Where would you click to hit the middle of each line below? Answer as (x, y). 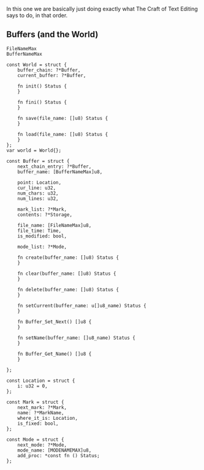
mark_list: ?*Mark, (42, 209)
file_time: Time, (40, 231)
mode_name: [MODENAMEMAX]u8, (55, 450)
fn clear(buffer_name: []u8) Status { (67, 274)
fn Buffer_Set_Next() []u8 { (55, 322)
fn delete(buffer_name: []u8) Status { (68, 289)
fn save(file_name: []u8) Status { (63, 118)
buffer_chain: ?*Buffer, (49, 70)
